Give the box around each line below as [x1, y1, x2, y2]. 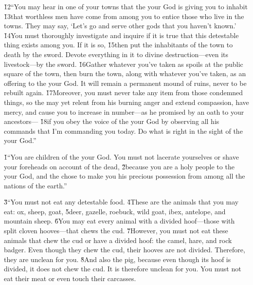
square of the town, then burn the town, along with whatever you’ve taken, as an [4, 68, 246, 79]
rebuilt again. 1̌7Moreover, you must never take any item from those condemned [4, 87, 243, 98]
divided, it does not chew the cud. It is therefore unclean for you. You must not [4, 264, 241, 274]
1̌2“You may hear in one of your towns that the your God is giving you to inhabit [4, 1, 248, 11]
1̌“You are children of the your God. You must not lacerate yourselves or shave [4, 151, 239, 162]
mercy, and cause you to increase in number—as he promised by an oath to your [4, 106, 244, 117]
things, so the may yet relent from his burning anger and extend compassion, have [4, 97, 249, 107]
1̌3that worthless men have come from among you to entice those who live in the [4, 11, 244, 21]
